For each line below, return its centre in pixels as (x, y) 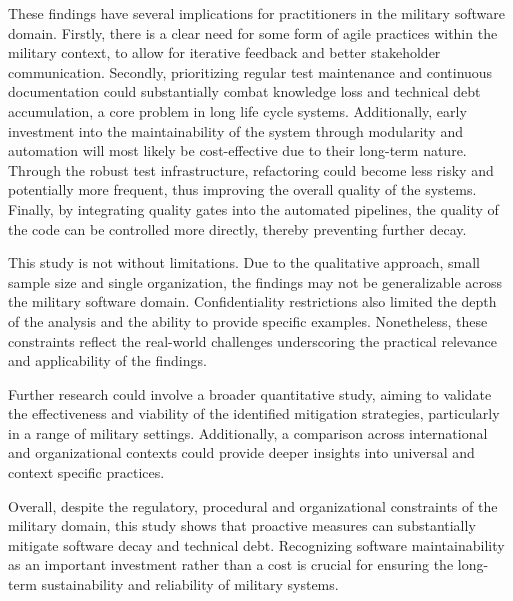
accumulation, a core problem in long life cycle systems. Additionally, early (237, 110)
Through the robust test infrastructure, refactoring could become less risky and (251, 169)
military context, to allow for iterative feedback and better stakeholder (224, 52)
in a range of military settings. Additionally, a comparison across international (248, 432)
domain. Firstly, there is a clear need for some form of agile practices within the (253, 32)
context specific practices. (86, 472)
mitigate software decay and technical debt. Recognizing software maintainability (256, 544)
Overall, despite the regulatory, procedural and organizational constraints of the (253, 505)
